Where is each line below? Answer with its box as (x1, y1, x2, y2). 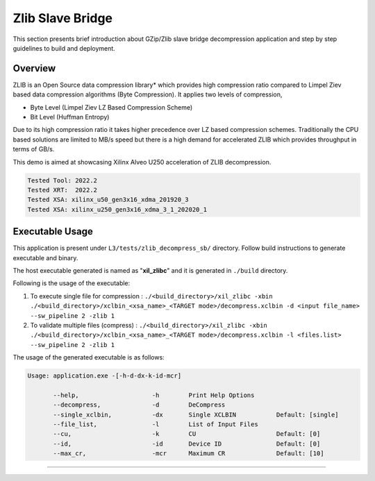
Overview (12, 62, 56, 74)
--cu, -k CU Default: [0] (53, 430, 321, 438)
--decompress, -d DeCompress (53, 401, 226, 409)
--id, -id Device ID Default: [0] (53, 439, 321, 448)
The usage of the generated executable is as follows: (12, 353, 165, 362)
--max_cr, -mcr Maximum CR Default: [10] (53, 450, 324, 457)
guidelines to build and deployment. (12, 44, 116, 52)
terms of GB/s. (12, 145, 55, 153)
